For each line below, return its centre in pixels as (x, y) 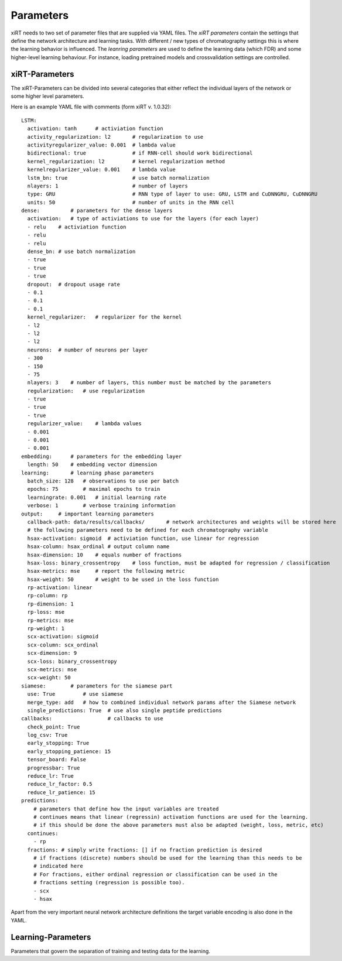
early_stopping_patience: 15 (69, 751)
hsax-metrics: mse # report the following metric (106, 571)
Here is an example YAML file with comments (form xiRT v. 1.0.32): (91, 107)
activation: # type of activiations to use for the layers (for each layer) (143, 219)
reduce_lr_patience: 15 (61, 792)
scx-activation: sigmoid (63, 637)
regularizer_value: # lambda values (84, 424)
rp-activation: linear (60, 588)
